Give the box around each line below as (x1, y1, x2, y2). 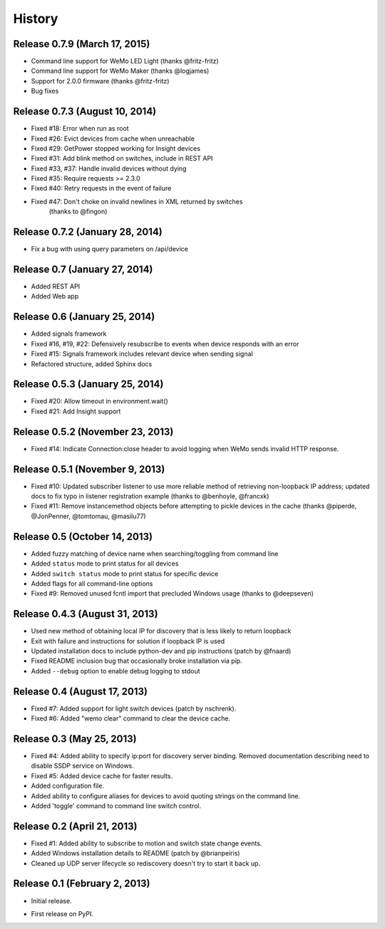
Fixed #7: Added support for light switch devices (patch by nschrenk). (31, 704, 237, 713)
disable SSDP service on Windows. (31, 761, 135, 770)
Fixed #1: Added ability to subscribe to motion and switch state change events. (31, 839, 262, 848)
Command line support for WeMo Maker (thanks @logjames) (31, 66, 210, 75)
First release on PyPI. (31, 909, 94, 918)
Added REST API (31, 282, 81, 291)
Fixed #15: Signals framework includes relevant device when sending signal (31, 350, 253, 358)
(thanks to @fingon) (48, 207, 108, 216)
